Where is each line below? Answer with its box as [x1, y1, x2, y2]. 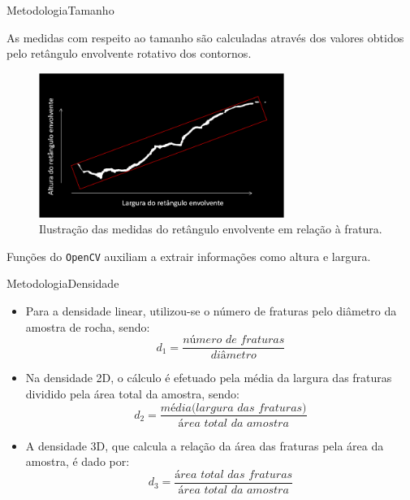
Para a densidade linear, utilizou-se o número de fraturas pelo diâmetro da [25, 302, 397, 320]
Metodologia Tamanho [6, 2, 114, 18]
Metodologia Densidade [6, 275, 119, 292]
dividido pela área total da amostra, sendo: [25, 385, 240, 402]
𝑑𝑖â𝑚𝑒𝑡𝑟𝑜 [210, 350, 257, 362]
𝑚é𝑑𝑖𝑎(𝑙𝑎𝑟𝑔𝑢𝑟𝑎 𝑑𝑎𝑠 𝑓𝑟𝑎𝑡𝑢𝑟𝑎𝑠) [160, 402, 307, 414]
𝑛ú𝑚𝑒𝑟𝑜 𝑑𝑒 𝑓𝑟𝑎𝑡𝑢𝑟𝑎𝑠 [183, 334, 285, 346]
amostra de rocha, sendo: [25, 318, 150, 335]
